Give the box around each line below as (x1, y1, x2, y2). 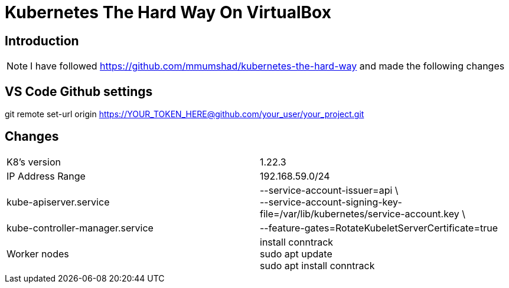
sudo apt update (260, 247, 332, 260)
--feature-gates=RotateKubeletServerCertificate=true (260, 221, 498, 234)
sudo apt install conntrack (260, 259, 375, 272)
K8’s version (6, 155, 61, 168)
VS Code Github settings (5, 84, 153, 99)
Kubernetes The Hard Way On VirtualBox (5, 2, 331, 22)
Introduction (5, 33, 79, 48)
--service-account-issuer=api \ (260, 184, 399, 196)
